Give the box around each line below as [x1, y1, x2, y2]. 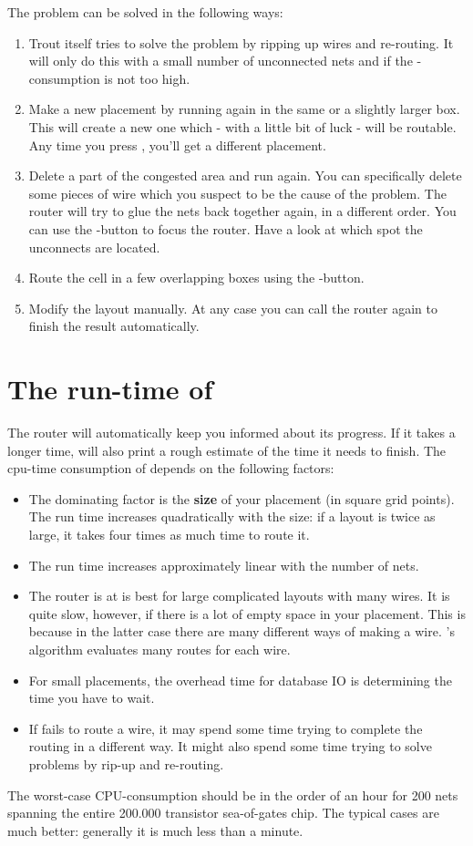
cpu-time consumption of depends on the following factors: [7, 459, 334, 478]
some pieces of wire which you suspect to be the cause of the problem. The [28, 183, 447, 202]
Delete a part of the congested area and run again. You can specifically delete [28, 166, 462, 185]
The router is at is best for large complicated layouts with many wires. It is [28, 586, 450, 605]
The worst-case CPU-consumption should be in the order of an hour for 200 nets [7, 785, 458, 804]
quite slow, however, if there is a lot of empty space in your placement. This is [28, 604, 466, 623]
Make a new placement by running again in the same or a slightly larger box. [28, 99, 460, 119]
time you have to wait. [28, 688, 155, 707]
